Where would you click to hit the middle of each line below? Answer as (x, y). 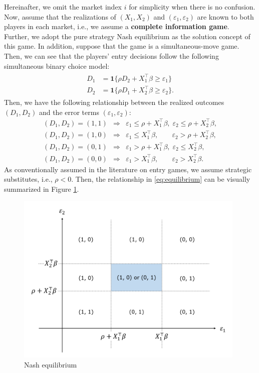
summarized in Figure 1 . (42, 189)
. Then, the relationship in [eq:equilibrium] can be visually (161, 179)
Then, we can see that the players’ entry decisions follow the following (111, 55)
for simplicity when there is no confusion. (192, 7)
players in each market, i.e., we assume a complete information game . (117, 26)
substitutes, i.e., (28, 179)
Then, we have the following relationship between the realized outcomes (114, 102)
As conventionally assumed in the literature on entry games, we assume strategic (128, 169)
